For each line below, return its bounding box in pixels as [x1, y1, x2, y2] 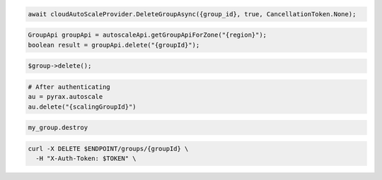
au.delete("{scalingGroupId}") [28, 102, 137, 111]
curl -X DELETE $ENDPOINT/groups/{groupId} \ [28, 145, 189, 152]
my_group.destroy [28, 124, 88, 132]
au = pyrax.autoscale [28, 92, 103, 101]
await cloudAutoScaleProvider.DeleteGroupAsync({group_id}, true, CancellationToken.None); [28, 10, 357, 18]
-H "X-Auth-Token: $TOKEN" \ [35, 155, 137, 162]
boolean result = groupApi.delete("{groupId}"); [28, 41, 200, 49]
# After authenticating [28, 83, 111, 91]
